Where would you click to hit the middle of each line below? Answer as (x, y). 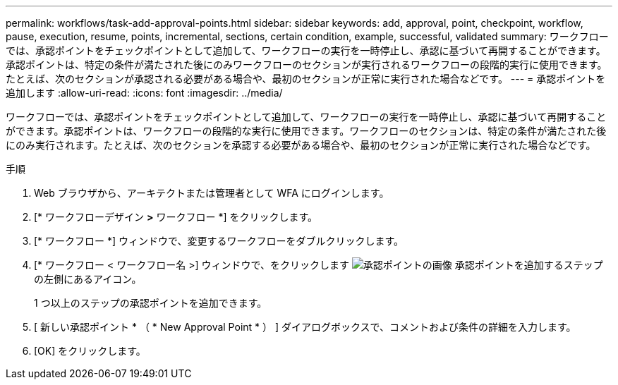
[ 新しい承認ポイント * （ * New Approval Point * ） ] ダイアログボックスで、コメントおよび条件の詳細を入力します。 (305, 327)
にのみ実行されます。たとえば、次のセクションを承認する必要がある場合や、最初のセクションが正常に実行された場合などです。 (301, 145)
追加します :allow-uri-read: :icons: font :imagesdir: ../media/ (144, 93)
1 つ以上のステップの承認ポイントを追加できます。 (151, 303)
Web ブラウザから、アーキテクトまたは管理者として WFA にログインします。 (212, 193)
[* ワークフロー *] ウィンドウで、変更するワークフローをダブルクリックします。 (219, 241)
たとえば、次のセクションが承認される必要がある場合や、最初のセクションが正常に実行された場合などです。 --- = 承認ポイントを (306, 79)
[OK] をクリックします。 (90, 351)
